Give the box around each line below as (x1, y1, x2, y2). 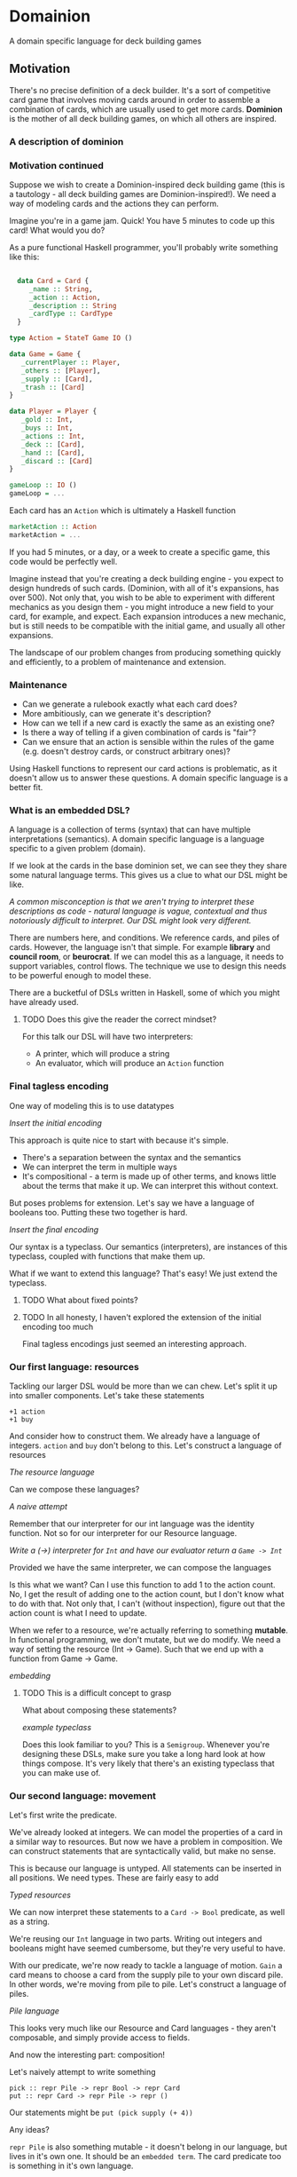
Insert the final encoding (9, 1223, 99, 1235)
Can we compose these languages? (9, 1484, 140, 1495)
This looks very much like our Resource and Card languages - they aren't (9, 2023, 277, 2034)
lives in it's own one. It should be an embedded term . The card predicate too (9, 2151, 282, 2162)
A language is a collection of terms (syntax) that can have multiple (9, 824, 251, 835)
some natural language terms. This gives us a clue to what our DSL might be (9, 870, 288, 881)
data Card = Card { (17, 276, 90, 285)
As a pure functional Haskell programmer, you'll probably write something (9, 241, 278, 252)
